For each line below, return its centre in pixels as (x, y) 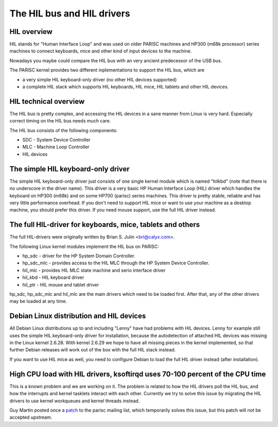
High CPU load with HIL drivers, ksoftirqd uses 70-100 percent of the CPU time (138, 374)
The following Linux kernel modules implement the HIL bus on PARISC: (84, 246)
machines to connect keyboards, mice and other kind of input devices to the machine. (101, 51)
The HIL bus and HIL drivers (70, 13)
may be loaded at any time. (38, 301)
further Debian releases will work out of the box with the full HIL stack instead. (93, 350)
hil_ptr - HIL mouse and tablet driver (61, 284)
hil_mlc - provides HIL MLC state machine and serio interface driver (94, 270)
